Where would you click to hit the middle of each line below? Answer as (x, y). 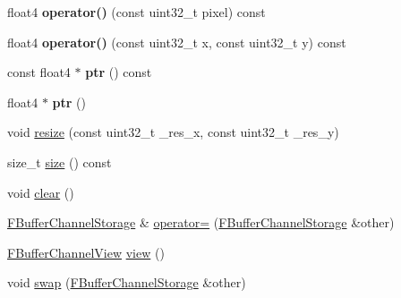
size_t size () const (60, 162)
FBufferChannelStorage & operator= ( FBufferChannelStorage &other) (201, 222)
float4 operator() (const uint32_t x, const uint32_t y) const (177, 42)
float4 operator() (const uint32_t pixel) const (137, 12)
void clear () (41, 192)
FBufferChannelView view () (86, 252)
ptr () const (119, 72)
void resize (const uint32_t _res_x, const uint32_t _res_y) (173, 132)
